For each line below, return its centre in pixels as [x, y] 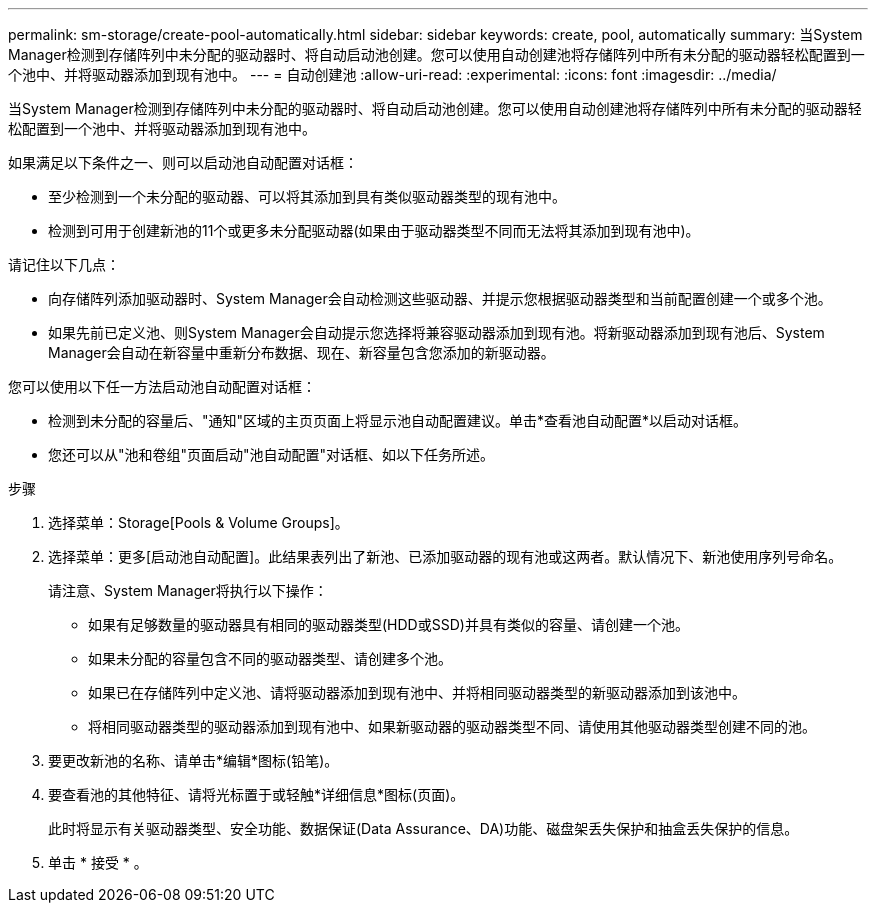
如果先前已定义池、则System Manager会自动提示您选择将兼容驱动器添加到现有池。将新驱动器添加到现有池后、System [436, 332]
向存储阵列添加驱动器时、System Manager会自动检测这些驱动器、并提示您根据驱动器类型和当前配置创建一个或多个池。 [440, 298]
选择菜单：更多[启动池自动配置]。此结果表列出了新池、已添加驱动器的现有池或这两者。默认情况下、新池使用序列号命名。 [445, 556]
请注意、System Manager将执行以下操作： [188, 590]
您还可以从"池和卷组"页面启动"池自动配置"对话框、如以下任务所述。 [271, 454]
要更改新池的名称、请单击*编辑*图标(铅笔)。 [193, 760]
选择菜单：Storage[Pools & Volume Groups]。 [198, 522]
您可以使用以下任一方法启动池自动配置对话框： [162, 386]
